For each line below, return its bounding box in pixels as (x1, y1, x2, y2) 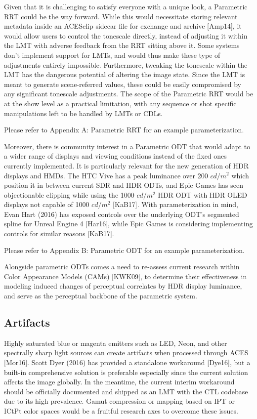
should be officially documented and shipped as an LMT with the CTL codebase (4, 386, 248, 396)
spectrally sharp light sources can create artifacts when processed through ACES (4, 347, 249, 358)
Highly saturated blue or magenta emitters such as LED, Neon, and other (4, 337, 227, 348)
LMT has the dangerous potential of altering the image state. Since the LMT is (4, 69, 245, 80)
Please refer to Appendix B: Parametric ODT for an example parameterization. (4, 245, 245, 255)
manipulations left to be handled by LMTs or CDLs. (4, 108, 163, 118)
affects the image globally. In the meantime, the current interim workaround (4, 377, 235, 387)
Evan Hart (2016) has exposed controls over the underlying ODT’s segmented (4, 209, 239, 219)
